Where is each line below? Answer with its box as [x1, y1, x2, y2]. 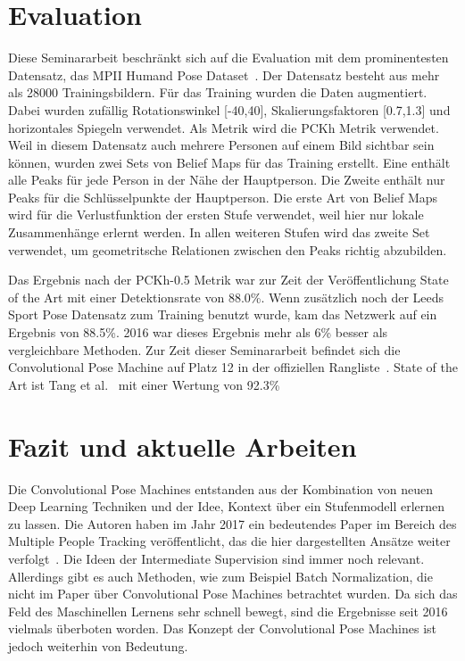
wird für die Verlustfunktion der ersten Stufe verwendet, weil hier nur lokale [8, 205, 424, 224]
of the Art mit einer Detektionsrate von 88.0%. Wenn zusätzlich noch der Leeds [8, 287, 444, 306]
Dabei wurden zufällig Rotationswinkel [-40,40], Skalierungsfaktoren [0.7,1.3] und [8, 100, 451, 119]
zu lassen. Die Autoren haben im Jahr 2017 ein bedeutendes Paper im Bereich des [8, 514, 457, 533]
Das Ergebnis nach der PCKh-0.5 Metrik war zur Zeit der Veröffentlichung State [8, 270, 449, 289]
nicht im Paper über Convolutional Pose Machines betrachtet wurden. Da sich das [8, 584, 458, 603]
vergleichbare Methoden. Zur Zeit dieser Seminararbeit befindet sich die [8, 340, 401, 359]
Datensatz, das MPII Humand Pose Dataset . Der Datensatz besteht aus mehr [8, 65, 440, 84]
